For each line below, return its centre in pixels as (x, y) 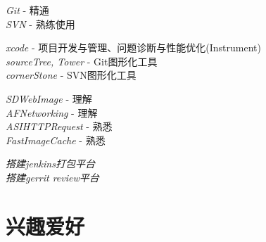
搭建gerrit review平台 (52, 177)
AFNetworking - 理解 (52, 112)
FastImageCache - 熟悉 (56, 140)
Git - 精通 (27, 10)
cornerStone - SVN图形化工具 (71, 75)
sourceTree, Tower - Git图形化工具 (82, 61)
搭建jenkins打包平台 (50, 164)
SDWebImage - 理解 (49, 98)
